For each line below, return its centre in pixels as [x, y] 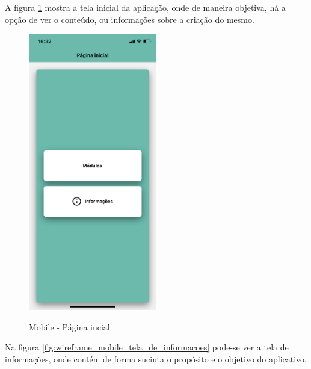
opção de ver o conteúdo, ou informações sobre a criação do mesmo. [130, 19]
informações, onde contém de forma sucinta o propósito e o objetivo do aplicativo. [156, 358]
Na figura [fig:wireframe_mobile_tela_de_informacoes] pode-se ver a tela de [147, 347]
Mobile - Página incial [69, 327]
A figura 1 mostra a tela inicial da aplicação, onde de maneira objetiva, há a [145, 7]
